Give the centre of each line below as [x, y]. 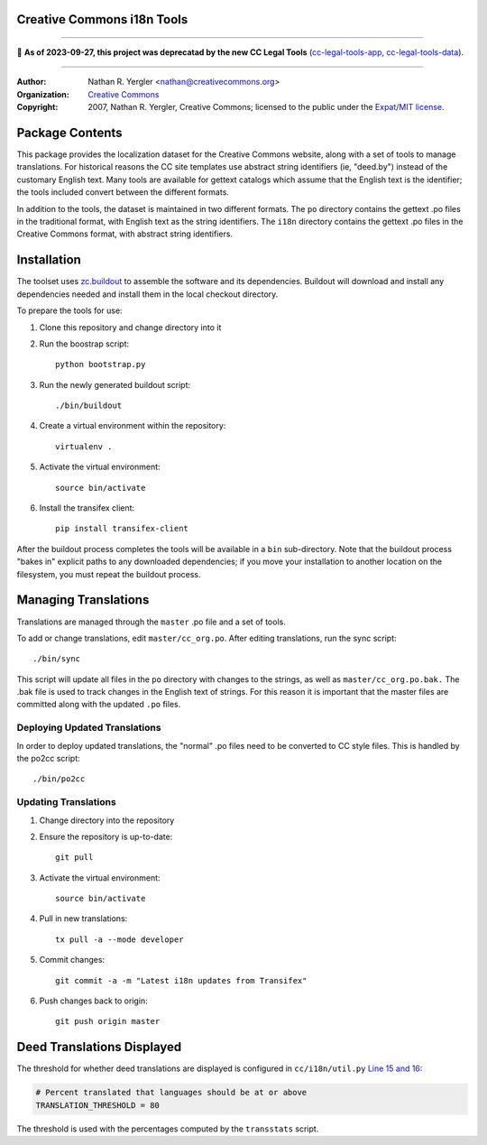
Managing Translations [83, 600]
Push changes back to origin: [93, 1001]
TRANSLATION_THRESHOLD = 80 [97, 1105]
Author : [32, 82]
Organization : [43, 94]
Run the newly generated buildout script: [115, 384]
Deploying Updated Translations [89, 728]
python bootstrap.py [101, 365]
